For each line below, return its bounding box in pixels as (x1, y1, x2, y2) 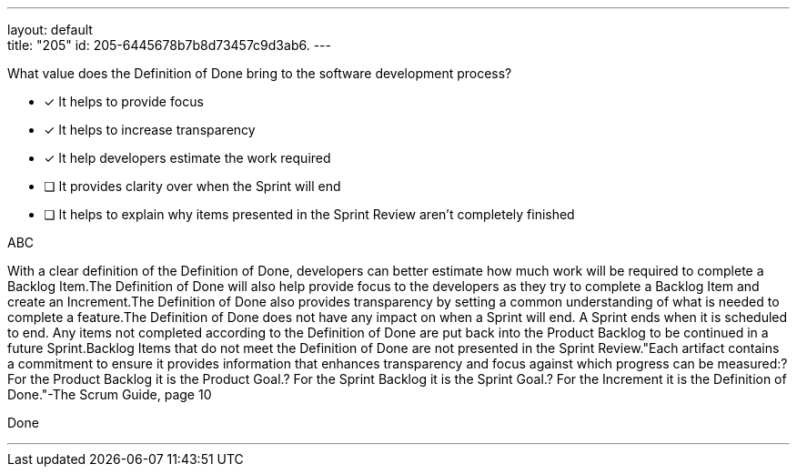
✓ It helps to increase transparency (44, 122, 256, 137)
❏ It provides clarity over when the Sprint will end (44, 178, 341, 194)
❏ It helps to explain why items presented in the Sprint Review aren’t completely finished (44, 207, 575, 222)
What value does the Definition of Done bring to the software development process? (7, 66, 512, 81)
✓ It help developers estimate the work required (44, 150, 331, 166)
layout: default (7, 22, 93, 37)
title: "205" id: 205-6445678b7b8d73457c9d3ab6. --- (7, 37, 331, 53)
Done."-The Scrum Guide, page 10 (7, 387, 212, 402)
